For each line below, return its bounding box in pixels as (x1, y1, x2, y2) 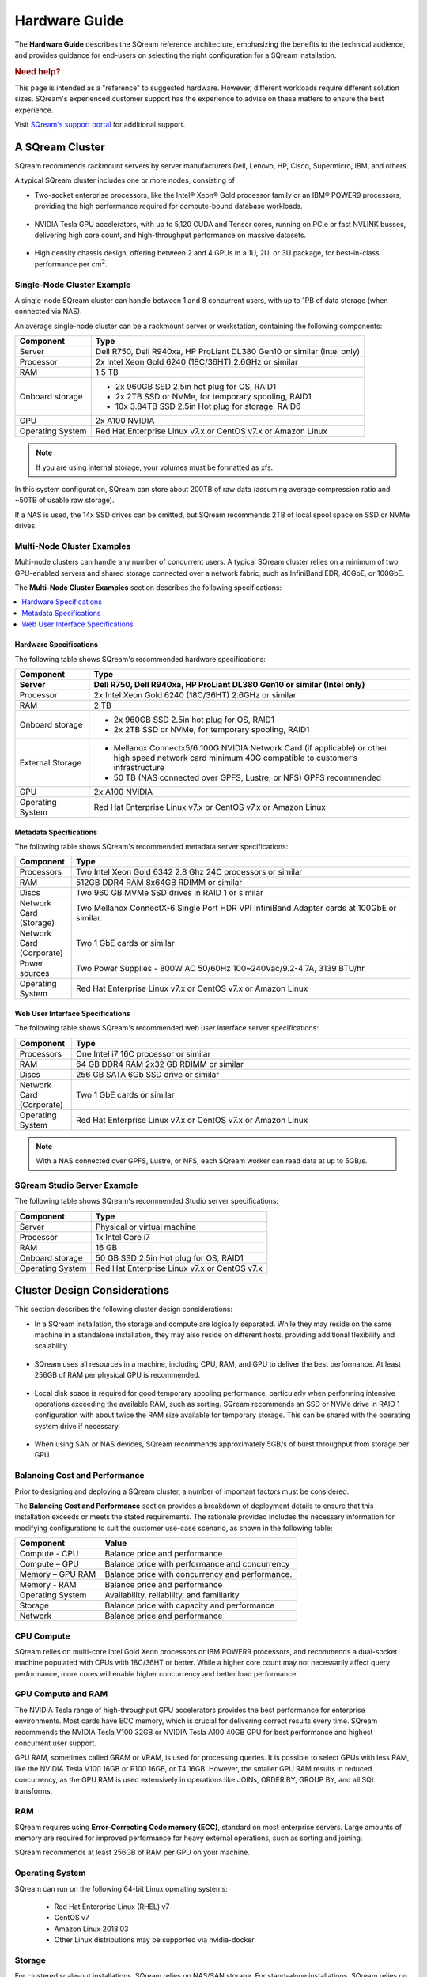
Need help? (14, 66, 61, 77)
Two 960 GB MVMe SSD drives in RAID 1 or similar (75, 887, 264, 898)
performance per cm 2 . (34, 258, 108, 269)
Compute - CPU (19, 1548, 79, 1559)
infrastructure (113, 762, 165, 773)
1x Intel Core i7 (95, 1231, 150, 1242)
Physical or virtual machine (95, 1221, 197, 1232)
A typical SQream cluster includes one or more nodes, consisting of (14, 176, 236, 185)
